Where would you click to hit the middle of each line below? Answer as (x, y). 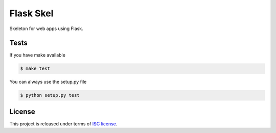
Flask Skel (31, 13)
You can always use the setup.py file (48, 82)
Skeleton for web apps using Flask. (47, 29)
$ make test (35, 69)
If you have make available (38, 55)
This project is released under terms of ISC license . (63, 124)
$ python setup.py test (50, 95)
